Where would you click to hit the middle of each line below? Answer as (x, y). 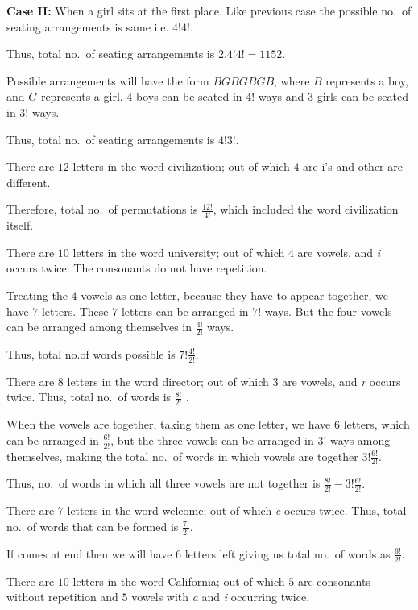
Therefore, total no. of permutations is (102, 209)
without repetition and (62, 597)
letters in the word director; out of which (168, 381)
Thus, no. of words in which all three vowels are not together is (163, 483)
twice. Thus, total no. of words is (89, 397)
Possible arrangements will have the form (108, 80)
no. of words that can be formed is (93, 526)
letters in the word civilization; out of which (181, 166)
